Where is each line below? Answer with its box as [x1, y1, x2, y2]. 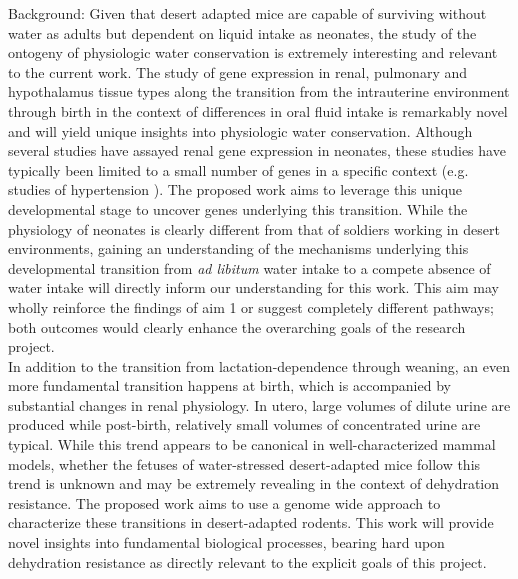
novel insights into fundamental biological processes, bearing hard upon [8, 532, 445, 553]
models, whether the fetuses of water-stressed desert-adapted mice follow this [8, 453, 481, 474]
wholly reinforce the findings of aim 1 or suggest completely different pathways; [8, 296, 494, 317]
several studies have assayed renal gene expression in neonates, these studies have [8, 140, 506, 161]
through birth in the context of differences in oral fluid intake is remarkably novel [8, 100, 508, 121]
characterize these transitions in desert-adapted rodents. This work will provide [8, 512, 494, 533]
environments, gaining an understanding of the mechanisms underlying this [8, 238, 469, 259]
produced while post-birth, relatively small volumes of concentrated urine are [8, 414, 481, 435]
